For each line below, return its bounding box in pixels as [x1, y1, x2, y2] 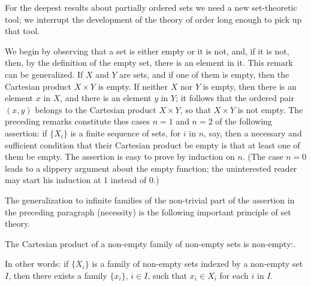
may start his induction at [5, 174, 101, 186]
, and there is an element [60, 92, 152, 104]
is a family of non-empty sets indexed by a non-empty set [92, 257, 303, 270]
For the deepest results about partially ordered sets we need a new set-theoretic [5, 1, 297, 13]
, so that [180, 103, 212, 115]
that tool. [5, 25, 40, 37]
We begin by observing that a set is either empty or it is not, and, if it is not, [5, 44, 289, 57]
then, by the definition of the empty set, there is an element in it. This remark [5, 56, 293, 69]
